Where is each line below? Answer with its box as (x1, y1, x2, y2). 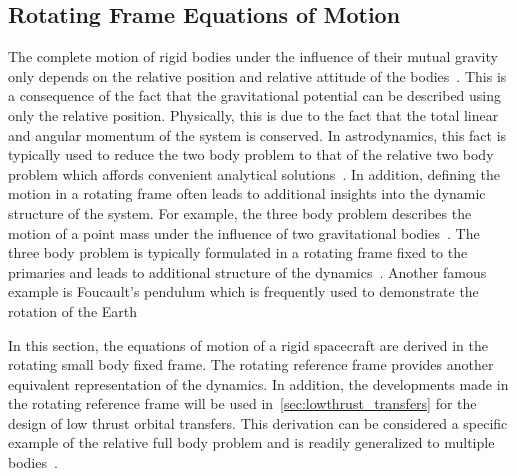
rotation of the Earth (8, 300, 138, 321)
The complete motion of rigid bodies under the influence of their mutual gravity (8, 46, 498, 67)
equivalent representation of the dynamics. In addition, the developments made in (8, 373, 509, 394)
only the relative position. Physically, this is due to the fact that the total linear (8, 104, 499, 125)
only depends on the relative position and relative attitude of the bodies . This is (8, 65, 507, 86)
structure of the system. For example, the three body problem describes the (8, 202, 472, 223)
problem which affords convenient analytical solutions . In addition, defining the (8, 163, 500, 184)
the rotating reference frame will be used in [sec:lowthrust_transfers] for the (8, 393, 477, 414)
